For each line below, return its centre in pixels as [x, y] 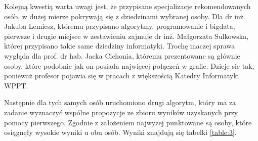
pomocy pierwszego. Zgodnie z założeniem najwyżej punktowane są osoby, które [128, 122]
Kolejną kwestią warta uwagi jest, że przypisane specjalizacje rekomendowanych [127, 6]
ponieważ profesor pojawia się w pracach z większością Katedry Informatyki [122, 76]
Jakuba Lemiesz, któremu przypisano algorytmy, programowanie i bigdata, [120, 26]
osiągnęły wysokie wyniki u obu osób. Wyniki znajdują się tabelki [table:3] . [120, 132]
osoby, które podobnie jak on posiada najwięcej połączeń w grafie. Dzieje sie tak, [129, 65]
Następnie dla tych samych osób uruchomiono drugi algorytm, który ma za [120, 102]
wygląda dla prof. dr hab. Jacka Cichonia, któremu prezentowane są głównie [122, 55]
